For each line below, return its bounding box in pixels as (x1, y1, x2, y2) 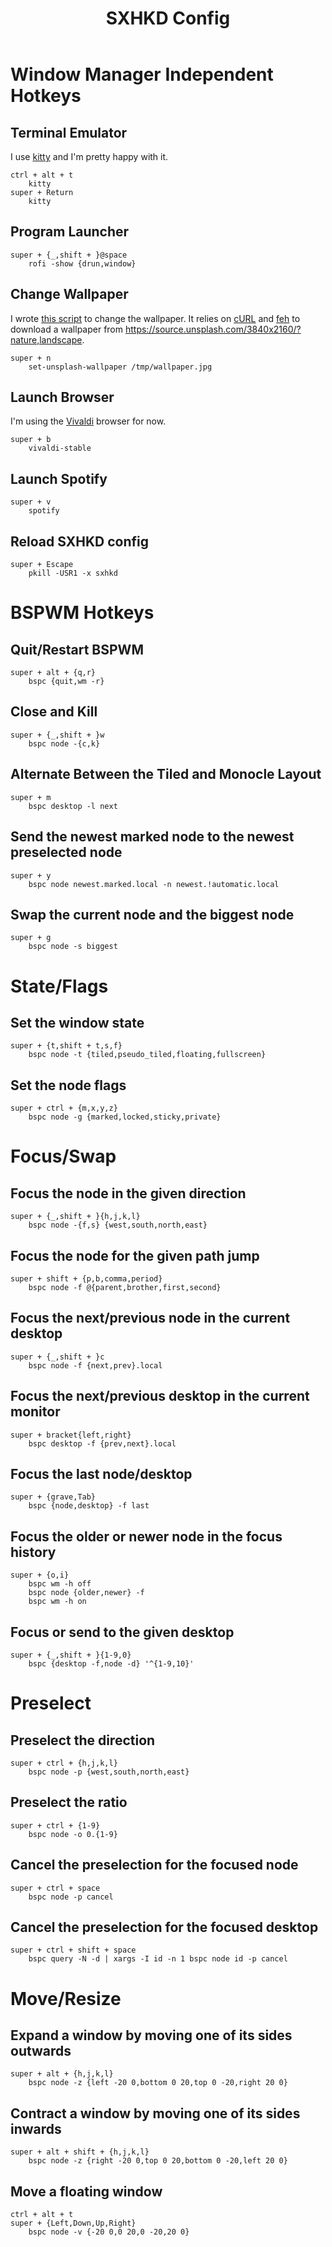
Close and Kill (10, 703, 98, 721)
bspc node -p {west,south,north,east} (28, 1767, 190, 1777)
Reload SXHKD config (10, 533, 149, 550)
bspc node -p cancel (28, 1892, 114, 1902)
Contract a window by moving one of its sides (10, 2105, 301, 2122)
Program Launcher (10, 223, 130, 241)
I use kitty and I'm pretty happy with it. (10, 151, 169, 162)
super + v (10, 497, 52, 507)
